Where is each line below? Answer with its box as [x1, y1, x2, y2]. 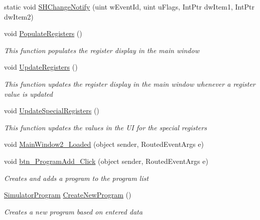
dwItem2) [4, 11, 34, 22]
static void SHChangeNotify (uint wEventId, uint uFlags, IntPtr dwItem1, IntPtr [4, 2, 254, 12]
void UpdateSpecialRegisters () [4, 105, 99, 116]
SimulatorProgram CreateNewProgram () [4, 189, 132, 200]
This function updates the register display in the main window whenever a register [4, 78, 255, 89]
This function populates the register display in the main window [4, 45, 199, 55]
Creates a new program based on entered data [4, 206, 143, 216]
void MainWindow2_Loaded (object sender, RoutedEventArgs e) [4, 139, 204, 149]
